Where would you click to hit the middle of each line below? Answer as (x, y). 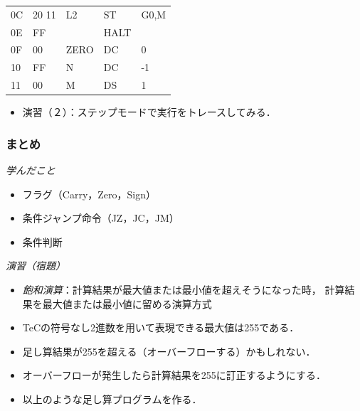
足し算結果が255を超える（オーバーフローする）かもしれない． (169, 351)
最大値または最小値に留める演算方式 (127, 303)
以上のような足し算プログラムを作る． (112, 399)
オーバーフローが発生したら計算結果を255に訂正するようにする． (174, 375)
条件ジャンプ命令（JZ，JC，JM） (101, 218)
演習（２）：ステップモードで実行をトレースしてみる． (149, 112)
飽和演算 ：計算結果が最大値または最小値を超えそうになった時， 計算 (184, 289)
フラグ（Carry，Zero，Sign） (89, 194)
